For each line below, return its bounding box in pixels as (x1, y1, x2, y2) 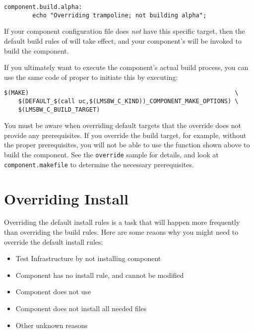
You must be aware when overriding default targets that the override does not (4, 120, 242, 131)
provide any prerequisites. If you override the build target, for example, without (4, 130, 247, 140)
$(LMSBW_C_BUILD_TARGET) (18, 106, 100, 113)
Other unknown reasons (15, 320, 88, 330)
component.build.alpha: (4, 3, 82, 10)
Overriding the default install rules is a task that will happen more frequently (4, 217, 240, 227)
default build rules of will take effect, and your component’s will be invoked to (4, 35, 242, 46)
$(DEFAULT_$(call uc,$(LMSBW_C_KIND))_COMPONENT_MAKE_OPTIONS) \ (18, 97, 239, 105)
